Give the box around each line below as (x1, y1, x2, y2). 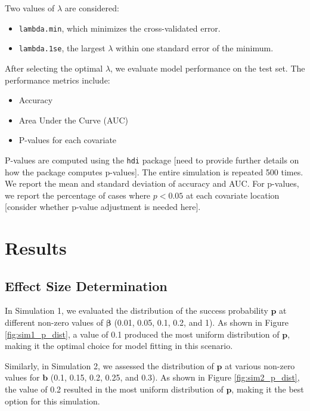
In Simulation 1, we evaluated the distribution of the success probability (5, 304, 268, 317)
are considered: (64, 2, 119, 14)
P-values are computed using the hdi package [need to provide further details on (5, 153, 299, 166)
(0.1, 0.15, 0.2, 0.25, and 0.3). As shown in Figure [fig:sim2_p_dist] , (50, 371, 300, 384)
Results (5, 236, 67, 260)
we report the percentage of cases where (5, 188, 151, 201)
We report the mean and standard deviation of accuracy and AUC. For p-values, (5, 177, 299, 190)
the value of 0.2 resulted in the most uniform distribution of (5, 383, 224, 395)
